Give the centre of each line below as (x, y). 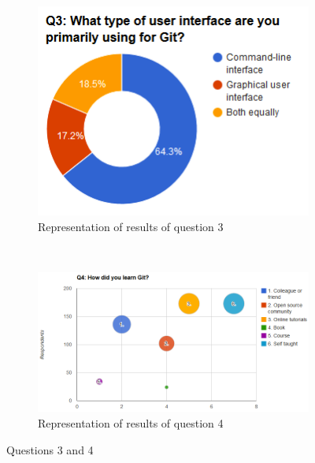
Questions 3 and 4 (50, 449)
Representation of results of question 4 (131, 422)
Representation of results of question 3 (131, 226)
